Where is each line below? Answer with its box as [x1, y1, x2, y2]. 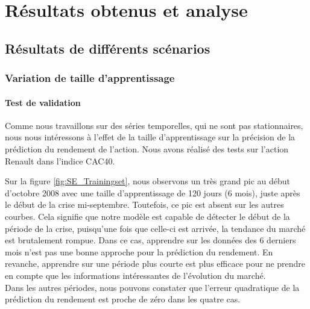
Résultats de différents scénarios [5, 39, 210, 57]
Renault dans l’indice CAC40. [5, 154, 115, 167]
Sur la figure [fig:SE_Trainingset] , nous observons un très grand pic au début [5, 175, 291, 187]
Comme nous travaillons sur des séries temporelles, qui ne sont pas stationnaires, [5, 119, 303, 131]
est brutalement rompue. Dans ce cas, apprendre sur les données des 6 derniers [5, 234, 296, 246]
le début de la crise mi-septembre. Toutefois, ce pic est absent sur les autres [5, 198, 284, 211]
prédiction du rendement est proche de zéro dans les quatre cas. [5, 293, 241, 305]
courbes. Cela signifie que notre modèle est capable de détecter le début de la [5, 210, 290, 222]
